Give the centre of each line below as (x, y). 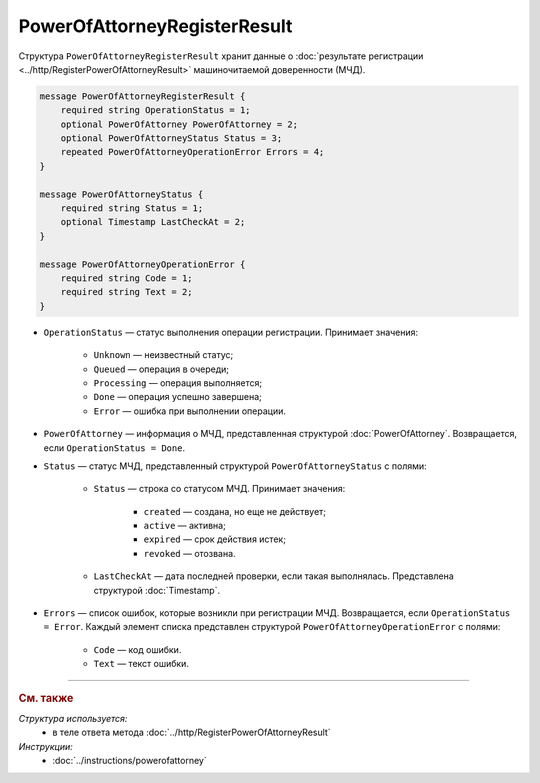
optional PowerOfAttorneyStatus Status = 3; (171, 138)
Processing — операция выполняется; (178, 382)
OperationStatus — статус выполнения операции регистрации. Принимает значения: (231, 332)
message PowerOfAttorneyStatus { (121, 194)
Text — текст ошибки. (141, 664)
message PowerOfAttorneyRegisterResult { (142, 96)
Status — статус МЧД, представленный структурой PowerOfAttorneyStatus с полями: (235, 466)
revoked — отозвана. (189, 553)
